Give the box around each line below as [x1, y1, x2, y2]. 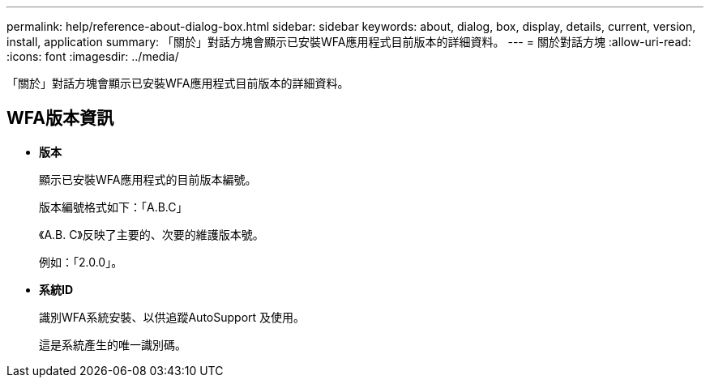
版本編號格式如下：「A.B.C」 [39, 199, 188, 214]
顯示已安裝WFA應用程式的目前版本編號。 [39, 172, 257, 186]
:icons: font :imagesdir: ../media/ [6, 49, 179, 63]
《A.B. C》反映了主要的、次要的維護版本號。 [39, 227, 264, 241]
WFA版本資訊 [6, 108, 113, 129]
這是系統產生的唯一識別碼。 [39, 337, 186, 352]
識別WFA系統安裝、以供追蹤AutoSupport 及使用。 [39, 309, 306, 324]
